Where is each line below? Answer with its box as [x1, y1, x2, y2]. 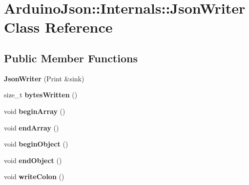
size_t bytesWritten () [4, 90, 78, 100]
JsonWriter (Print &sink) [4, 73, 84, 83]
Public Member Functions [4, 50, 138, 65]
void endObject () [4, 155, 62, 165]
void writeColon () [4, 171, 64, 182]
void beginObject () [4, 139, 68, 149]
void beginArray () [4, 106, 65, 116]
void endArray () [4, 122, 59, 132]
